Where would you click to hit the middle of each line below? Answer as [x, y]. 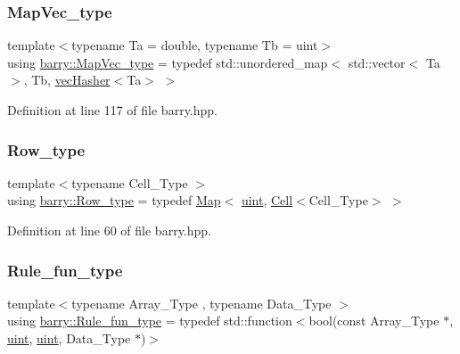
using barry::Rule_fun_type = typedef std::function [150, 321]
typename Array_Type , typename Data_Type [201, 303]
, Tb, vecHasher [67, 80]
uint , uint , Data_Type [69, 338]
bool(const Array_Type [374, 321]
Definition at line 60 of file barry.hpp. [109, 230]
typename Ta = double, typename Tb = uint [195, 45]
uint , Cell [267, 200]
